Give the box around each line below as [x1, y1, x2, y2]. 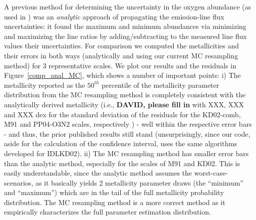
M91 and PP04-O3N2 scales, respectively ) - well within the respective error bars [4, 119, 252, 129]
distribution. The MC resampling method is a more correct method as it [4, 197, 226, 207]
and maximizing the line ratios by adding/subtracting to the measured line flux [4, 30, 247, 41]
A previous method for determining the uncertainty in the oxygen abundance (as [4, 1, 252, 11]
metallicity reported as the [4, 79, 85, 90]
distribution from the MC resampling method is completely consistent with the [4, 89, 246, 100]
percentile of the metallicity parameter [101, 79, 220, 90]
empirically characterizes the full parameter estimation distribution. [4, 207, 211, 217]
